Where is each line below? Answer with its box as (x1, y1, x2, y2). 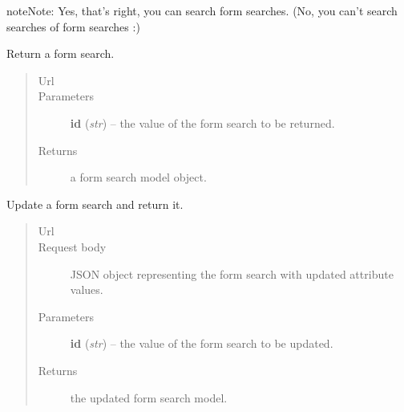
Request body (38, 238, 107, 255)
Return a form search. (6, 45, 115, 62)
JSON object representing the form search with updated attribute (70, 265, 394, 282)
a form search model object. (70, 169, 207, 186)
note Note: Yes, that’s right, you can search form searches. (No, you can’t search (6, 2, 398, 18)
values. (70, 281, 103, 298)
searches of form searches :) (6, 18, 140, 35)
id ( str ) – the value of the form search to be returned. (70, 114, 335, 131)
